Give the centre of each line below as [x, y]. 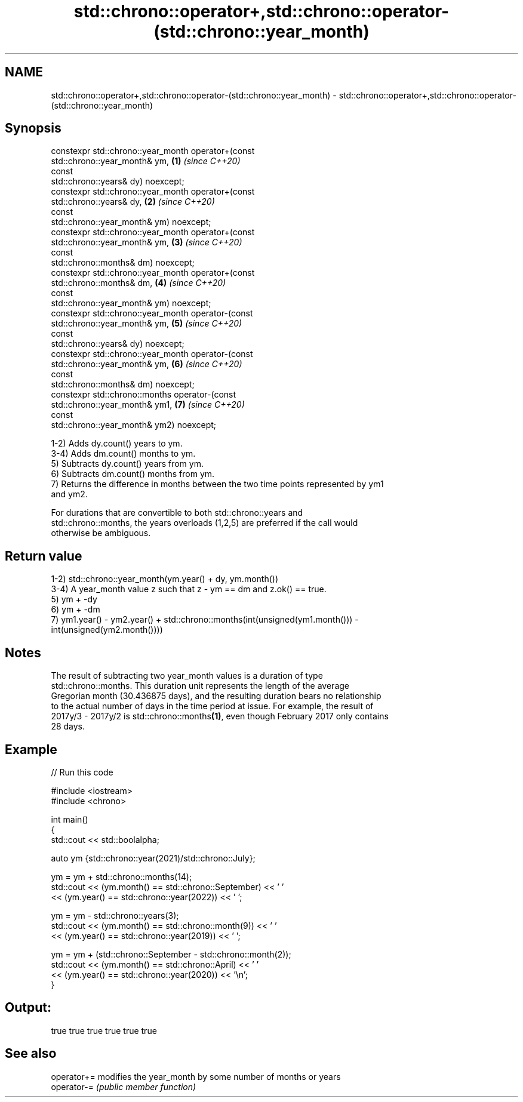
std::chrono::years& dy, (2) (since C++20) [133, 202]
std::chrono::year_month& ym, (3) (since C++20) [147, 242]
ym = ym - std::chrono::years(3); [115, 915]
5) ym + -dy [74, 599]
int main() [70, 819]
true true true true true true [104, 1030]
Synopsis [33, 128]
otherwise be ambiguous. [101, 533]
